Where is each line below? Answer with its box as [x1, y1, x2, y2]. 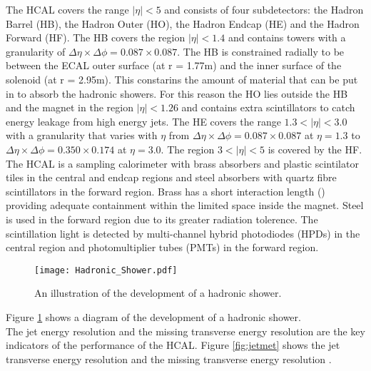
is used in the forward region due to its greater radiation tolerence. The [6, 211, 318, 226]
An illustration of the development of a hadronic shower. [34, 285, 282, 300]
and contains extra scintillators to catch [181, 100, 355, 115]
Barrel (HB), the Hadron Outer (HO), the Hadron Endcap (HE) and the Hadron [6, 16, 360, 31]
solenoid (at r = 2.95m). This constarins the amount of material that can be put [6, 71, 358, 86]
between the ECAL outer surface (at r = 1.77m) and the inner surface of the [6, 58, 342, 73]
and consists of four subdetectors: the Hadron [164, 2, 364, 16]
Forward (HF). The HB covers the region [6, 30, 185, 45]
